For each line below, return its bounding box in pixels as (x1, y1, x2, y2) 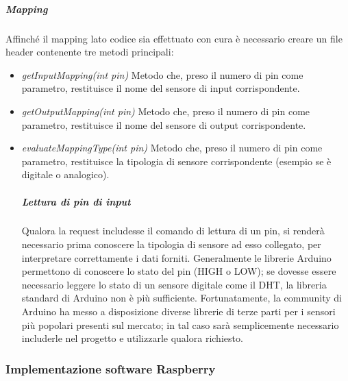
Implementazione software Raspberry (5, 360, 216, 377)
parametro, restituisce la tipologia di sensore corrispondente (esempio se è (21, 153, 332, 168)
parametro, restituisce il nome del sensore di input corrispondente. (21, 81, 300, 95)
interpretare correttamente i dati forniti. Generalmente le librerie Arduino (21, 250, 332, 265)
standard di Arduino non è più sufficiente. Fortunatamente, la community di (21, 291, 342, 305)
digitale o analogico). (21, 167, 110, 182)
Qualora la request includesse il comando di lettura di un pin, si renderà (21, 223, 325, 238)
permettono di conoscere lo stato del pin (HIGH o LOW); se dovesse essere (21, 264, 336, 278)
